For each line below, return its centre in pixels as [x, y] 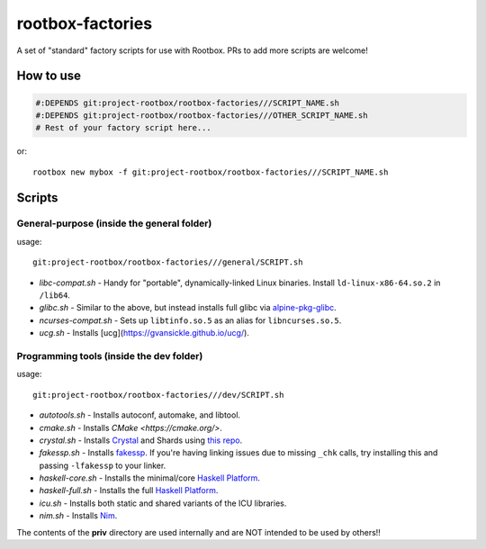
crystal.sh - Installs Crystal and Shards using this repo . [141, 440]
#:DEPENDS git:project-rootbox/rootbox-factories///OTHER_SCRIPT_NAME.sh [202, 115]
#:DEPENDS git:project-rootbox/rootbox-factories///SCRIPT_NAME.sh [188, 103]
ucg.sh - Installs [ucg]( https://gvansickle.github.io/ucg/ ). [144, 333]
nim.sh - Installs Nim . [78, 516]
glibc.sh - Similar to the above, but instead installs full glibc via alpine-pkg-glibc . [188, 308]
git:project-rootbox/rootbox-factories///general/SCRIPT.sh [168, 262]
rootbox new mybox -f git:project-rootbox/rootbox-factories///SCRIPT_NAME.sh [211, 172]
